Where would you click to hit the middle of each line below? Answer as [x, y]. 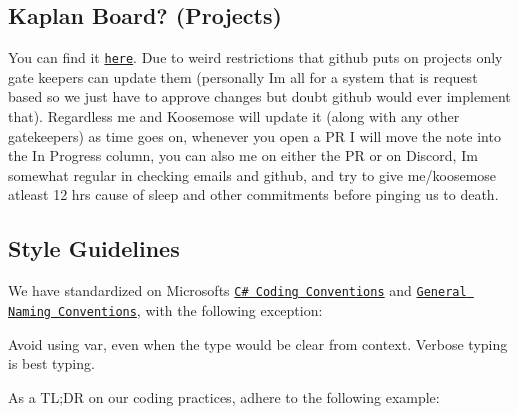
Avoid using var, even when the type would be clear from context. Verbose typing [258, 343]
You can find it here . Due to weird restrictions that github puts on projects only [255, 57]
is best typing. [51, 363]
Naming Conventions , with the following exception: [165, 309]
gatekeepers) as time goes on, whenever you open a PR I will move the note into [254, 135]
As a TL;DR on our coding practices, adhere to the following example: [224, 396]
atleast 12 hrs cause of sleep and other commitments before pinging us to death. [253, 194]
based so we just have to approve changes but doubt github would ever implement [259, 96]
